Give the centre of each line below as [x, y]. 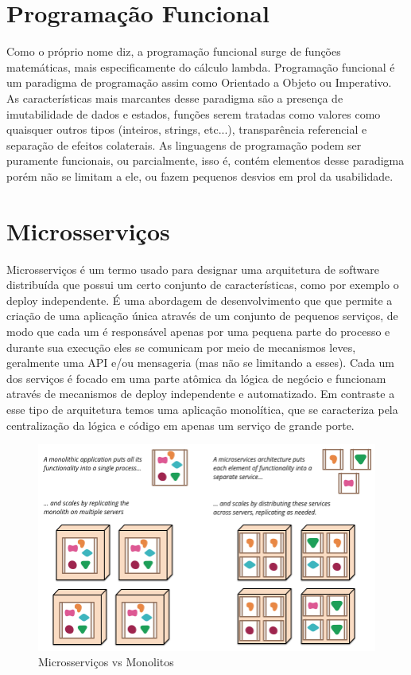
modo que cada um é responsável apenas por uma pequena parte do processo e [198, 331]
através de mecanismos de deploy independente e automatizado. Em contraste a [201, 394]
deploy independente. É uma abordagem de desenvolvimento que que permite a [200, 300]
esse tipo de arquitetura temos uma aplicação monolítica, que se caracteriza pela [202, 409]
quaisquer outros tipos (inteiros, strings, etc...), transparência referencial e [187, 129]
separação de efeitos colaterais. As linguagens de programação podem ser [184, 144]
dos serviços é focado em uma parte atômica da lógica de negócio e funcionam [196, 378]
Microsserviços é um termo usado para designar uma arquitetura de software [193, 269]
